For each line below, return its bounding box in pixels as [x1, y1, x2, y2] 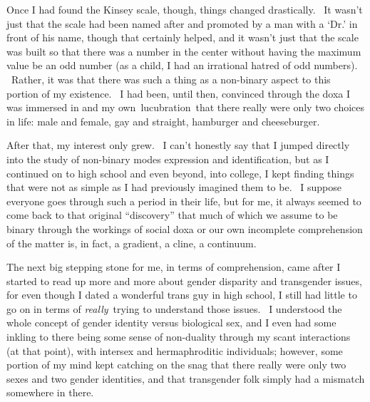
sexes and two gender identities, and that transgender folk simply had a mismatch [6, 371, 365, 386]
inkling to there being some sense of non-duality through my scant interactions [6, 329, 351, 344]
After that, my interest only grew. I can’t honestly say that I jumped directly [6, 138, 350, 153]
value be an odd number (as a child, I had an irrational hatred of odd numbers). [6, 58, 358, 73]
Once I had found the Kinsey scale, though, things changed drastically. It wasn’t [6, 2, 363, 16]
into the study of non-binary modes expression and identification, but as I [6, 151, 329, 166]
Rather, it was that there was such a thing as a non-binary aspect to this [11, 71, 331, 86]
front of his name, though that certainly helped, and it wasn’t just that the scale [6, 30, 359, 45]
